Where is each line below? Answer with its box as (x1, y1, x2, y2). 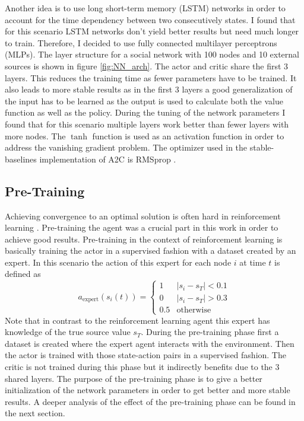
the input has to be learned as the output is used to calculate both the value (5, 94, 283, 107)
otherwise (176, 306, 211, 315)
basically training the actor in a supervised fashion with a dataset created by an (5, 244, 296, 257)
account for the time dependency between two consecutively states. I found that (5, 13, 296, 25)
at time (239, 256, 266, 268)
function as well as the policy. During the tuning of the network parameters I (5, 106, 286, 119)
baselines (5, 152, 37, 165)
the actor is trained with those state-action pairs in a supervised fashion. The (5, 349, 286, 361)
